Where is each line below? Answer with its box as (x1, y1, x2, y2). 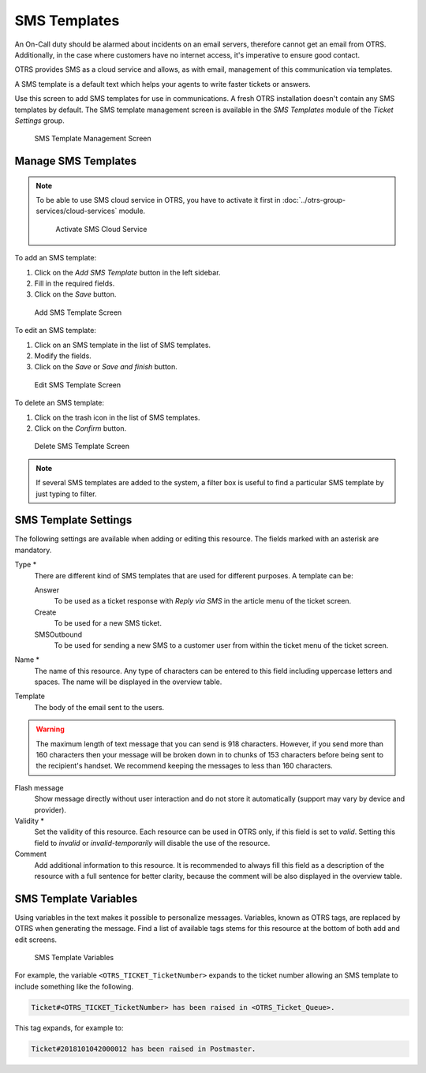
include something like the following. (14, 981, 134, 991)
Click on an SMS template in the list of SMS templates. (34, 340, 211, 350)
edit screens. (14, 935, 58, 944)
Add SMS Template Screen (34, 308, 122, 317)
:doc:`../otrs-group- (282, 196, 346, 205)
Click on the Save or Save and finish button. (34, 362, 177, 372)
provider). (34, 805, 67, 814)
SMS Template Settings (14, 514, 133, 527)
